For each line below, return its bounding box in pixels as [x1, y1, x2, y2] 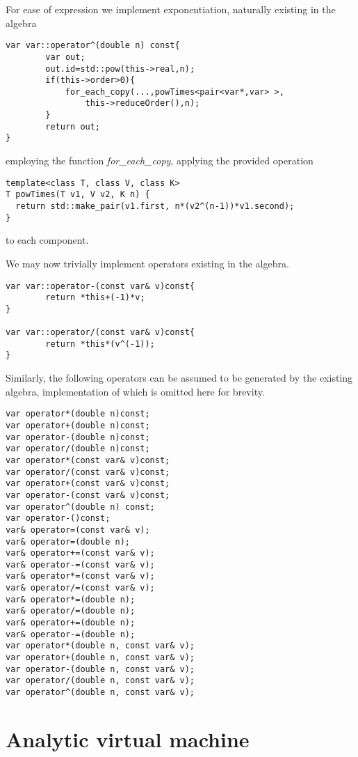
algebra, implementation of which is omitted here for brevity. [6, 384, 265, 398]
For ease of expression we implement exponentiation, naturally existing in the [6, 2, 336, 16]
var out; [45, 52, 86, 62]
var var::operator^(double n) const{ [6, 40, 180, 51]
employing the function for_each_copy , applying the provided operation [6, 153, 314, 168]
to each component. [6, 233, 89, 247]
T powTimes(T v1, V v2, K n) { [6, 189, 150, 200]
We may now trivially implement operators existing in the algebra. [6, 256, 289, 270]
